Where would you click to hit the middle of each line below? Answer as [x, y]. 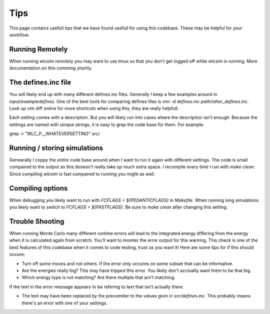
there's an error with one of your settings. [64, 303]
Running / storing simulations [56, 148]
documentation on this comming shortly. [51, 68]
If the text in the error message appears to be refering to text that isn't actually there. [97, 286]
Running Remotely [38, 49]
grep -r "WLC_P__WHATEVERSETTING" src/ [54, 134]
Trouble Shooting [37, 221]
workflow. [19, 34]
